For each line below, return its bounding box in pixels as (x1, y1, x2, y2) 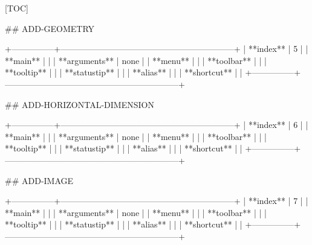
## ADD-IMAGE (5, 174, 74, 186)
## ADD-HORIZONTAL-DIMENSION (5, 98, 154, 110)
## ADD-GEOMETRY (5, 22, 95, 34)
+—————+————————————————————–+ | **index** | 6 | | (5, 118, 308, 131)
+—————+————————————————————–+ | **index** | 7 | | (5, 194, 308, 207)
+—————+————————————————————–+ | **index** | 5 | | (5, 42, 308, 55)
